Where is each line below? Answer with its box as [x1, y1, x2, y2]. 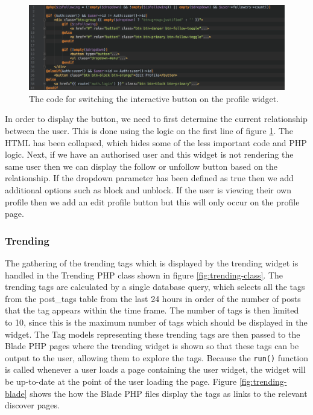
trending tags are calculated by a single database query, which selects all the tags [5, 280, 305, 293]
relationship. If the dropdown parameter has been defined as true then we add [5, 172, 294, 184]
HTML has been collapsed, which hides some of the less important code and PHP [5, 136, 307, 149]
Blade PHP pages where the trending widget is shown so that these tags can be [5, 339, 299, 352]
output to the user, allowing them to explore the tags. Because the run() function [5, 351, 308, 364]
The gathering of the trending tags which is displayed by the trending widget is [5, 256, 299, 269]
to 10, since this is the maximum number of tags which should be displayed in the [5, 315, 308, 328]
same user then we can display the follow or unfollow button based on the [5, 159, 277, 172]
